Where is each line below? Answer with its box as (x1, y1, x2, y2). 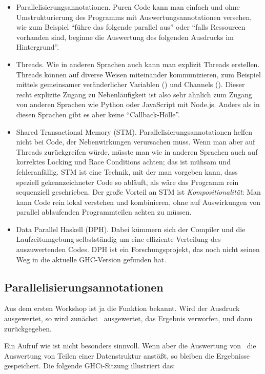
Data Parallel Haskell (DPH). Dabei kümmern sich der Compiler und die (16, 223, 246, 234)
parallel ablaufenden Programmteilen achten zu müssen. (16, 206, 192, 217)
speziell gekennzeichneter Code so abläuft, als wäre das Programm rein (16, 176, 239, 187)
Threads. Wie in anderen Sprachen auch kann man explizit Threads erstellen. (16, 58, 260, 69)
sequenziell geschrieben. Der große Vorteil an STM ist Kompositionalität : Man (16, 186, 261, 197)
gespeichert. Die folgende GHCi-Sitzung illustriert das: (4, 360, 175, 371)
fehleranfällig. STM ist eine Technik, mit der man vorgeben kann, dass (16, 166, 238, 177)
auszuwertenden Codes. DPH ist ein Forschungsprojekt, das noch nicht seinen (16, 244, 260, 255)
